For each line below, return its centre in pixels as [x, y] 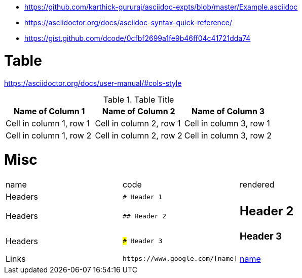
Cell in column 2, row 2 [139, 135]
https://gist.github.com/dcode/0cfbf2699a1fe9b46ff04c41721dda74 [138, 38]
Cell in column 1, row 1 [48, 123]
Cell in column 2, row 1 [138, 123]
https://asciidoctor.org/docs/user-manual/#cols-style [93, 83]
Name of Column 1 [49, 111]
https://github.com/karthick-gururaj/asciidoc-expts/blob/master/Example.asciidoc [161, 7]
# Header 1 [142, 197]
